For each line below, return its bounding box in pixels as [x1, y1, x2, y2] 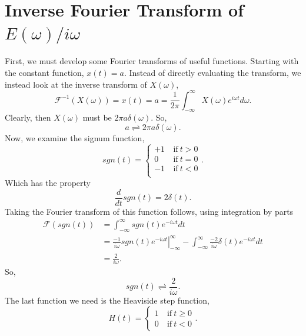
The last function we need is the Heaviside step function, [5, 294, 209, 306]
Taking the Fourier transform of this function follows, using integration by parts [5, 205, 294, 217]
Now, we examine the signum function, [5, 131, 145, 144]
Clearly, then [5, 111, 51, 124]
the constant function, [5, 66, 84, 78]
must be [82, 111, 112, 124]
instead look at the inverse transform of [5, 78, 147, 90]
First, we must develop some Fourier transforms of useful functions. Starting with [5, 55, 299, 67]
